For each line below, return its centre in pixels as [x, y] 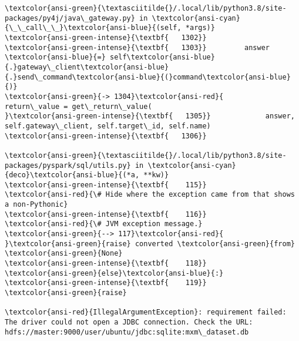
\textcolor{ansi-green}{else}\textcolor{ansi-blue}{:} [114, 273]
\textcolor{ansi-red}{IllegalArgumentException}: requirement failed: [146, 312]
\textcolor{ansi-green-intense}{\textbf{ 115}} [106, 185]
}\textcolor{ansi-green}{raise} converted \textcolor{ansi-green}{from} [150, 244]
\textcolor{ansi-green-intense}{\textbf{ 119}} [106, 283]
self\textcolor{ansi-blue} [162, 57]
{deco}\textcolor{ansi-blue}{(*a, [72, 175]
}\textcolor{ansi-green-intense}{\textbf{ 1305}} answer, [150, 116]
